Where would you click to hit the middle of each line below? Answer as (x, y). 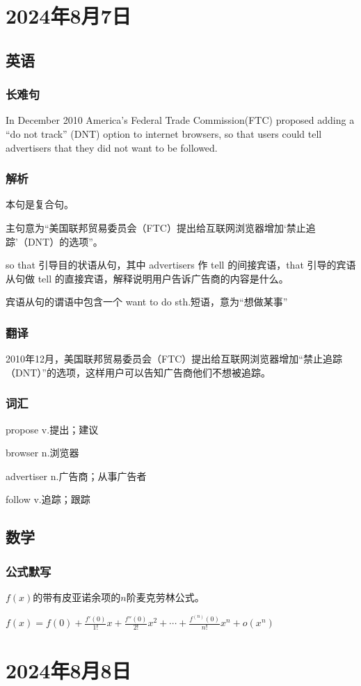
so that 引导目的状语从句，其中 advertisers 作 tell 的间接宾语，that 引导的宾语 (181, 265)
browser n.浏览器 (42, 453)
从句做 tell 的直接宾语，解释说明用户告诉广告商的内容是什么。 (147, 278)
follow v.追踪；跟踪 (48, 499)
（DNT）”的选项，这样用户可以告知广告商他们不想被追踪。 (138, 372)
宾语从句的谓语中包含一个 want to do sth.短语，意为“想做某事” (147, 302)
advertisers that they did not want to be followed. (112, 147)
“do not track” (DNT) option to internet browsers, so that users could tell (164, 133)
